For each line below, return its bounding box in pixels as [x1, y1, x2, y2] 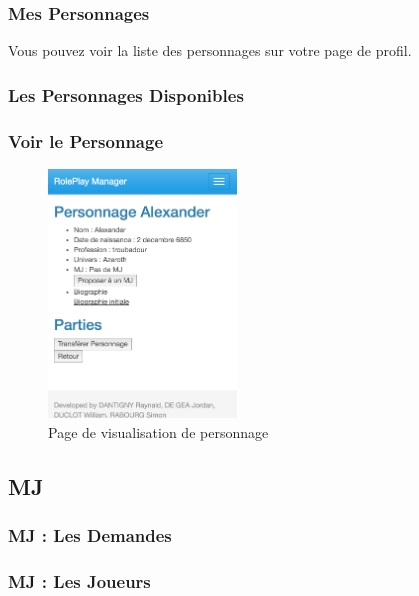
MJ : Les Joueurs [8, 569, 151, 594]
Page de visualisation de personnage [48, 421, 269, 442]
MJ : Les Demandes [8, 523, 172, 548]
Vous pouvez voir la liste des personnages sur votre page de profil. [8, 40, 412, 61]
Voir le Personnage [8, 128, 164, 153]
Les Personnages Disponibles [8, 82, 244, 107]
